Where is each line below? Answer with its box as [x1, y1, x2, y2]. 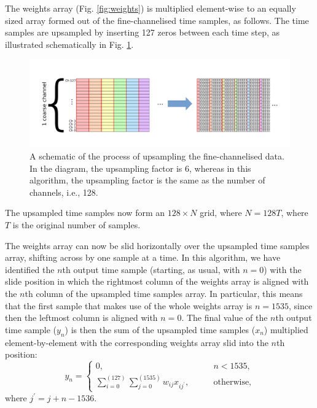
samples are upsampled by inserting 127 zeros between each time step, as [5, 26, 280, 39]
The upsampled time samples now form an [5, 206, 165, 219]
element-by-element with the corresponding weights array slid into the [5, 336, 268, 348]
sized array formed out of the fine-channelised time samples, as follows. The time [5, 13, 309, 26]
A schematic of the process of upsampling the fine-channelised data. [29, 150, 284, 163]
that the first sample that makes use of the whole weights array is [5, 299, 252, 312]
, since [288, 299, 313, 312]
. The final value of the [181, 311, 268, 324]
